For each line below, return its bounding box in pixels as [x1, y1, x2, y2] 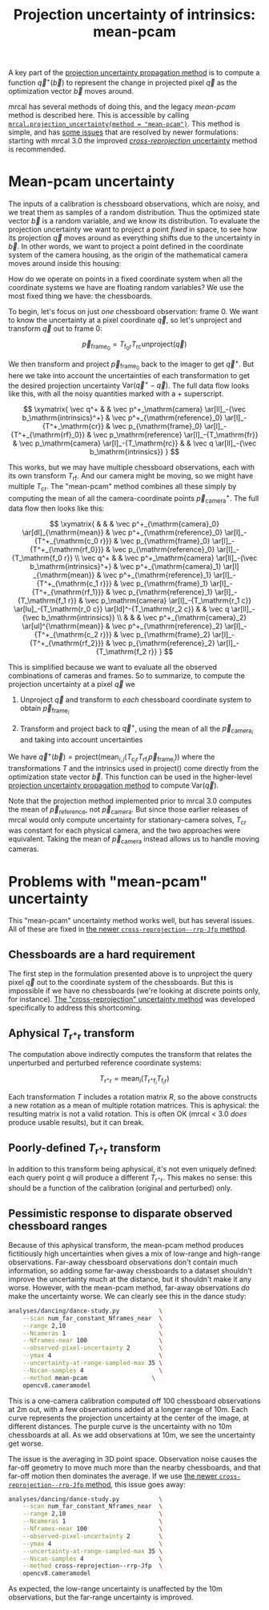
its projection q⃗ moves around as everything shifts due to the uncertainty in [8, 232, 261, 242]
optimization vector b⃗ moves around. [8, 86, 134, 95]
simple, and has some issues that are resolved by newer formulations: [8, 127, 239, 137]
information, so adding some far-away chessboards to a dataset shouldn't [8, 1265, 252, 1275]
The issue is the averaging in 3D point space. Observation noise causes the [8, 1454, 258, 1463]
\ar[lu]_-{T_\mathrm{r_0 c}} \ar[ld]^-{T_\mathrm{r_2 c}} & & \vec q [13, 604, 230, 614]
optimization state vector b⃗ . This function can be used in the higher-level [8, 772, 253, 782]
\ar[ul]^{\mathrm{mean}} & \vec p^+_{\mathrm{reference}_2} [22, 621, 223, 631]
